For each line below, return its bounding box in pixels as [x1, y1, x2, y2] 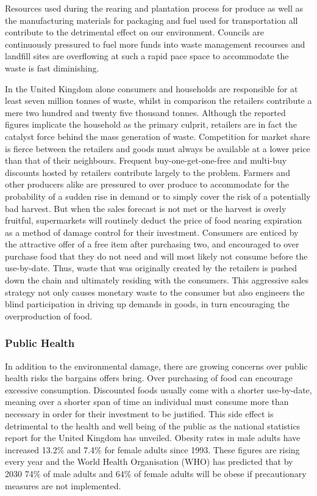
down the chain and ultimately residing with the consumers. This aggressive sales [5, 274, 309, 286]
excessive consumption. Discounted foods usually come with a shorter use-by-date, [5, 383, 312, 396]
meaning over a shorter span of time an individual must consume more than [5, 395, 289, 408]
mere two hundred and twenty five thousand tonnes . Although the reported [5, 106, 286, 119]
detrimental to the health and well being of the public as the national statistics [5, 419, 301, 432]
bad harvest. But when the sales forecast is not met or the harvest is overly [5, 202, 287, 214]
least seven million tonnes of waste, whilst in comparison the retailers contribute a [5, 94, 312, 107]
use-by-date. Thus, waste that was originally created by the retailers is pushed [5, 261, 297, 274]
